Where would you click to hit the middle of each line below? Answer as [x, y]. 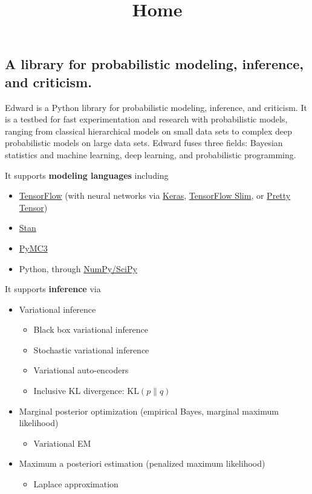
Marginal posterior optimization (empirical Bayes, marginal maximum [149, 411]
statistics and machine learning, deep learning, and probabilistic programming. [151, 154]
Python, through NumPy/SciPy [78, 268]
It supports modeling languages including [87, 175]
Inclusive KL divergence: [79, 391]
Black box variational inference [91, 329]
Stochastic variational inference [91, 349]
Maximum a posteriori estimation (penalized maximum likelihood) [142, 463]
